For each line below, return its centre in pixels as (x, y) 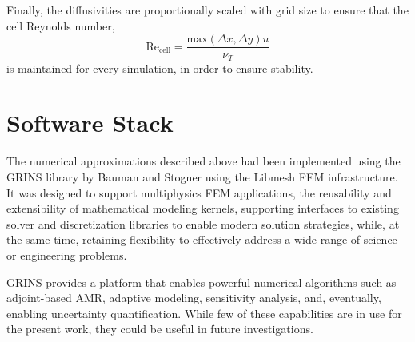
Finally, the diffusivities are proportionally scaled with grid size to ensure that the (207, 10)
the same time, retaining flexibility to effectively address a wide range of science (202, 239)
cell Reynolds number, (61, 25)
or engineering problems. (67, 255)
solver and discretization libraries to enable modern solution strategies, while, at (203, 223)
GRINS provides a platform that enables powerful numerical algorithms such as (202, 282)
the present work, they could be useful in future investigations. (160, 329)
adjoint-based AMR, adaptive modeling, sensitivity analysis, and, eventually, (194, 298)
